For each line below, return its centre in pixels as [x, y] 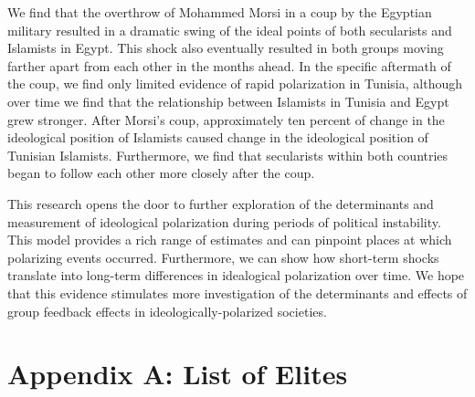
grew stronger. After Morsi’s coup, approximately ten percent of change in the [226, 119]
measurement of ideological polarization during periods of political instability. [224, 221]
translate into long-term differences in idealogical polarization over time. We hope [236, 275]
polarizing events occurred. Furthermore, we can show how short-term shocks [223, 257]
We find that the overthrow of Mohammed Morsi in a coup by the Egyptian [220, 12]
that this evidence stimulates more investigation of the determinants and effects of [237, 293]
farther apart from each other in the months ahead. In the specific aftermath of [229, 65]
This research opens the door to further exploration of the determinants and [221, 203]
